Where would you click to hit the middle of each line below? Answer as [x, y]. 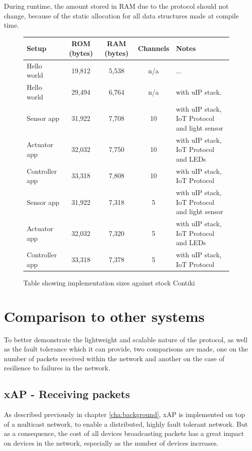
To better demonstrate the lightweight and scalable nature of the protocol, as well [126, 339]
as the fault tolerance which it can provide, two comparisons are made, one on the [126, 349]
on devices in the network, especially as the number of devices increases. [111, 443]
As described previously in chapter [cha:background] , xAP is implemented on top [125, 414]
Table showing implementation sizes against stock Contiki [109, 282]
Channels [153, 48]
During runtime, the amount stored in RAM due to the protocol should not [116, 6]
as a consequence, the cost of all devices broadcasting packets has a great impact [124, 433]
